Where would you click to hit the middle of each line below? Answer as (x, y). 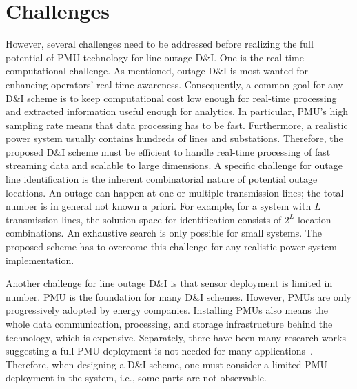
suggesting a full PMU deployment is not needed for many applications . (159, 351)
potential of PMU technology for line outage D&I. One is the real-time (155, 57)
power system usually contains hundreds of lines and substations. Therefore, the (174, 138)
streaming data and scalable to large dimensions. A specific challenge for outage (174, 165)
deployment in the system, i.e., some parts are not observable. (136, 378)
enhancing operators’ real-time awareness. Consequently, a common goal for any (174, 84)
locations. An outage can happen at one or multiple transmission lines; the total (175, 192)
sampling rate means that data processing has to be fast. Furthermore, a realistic (177, 124)
